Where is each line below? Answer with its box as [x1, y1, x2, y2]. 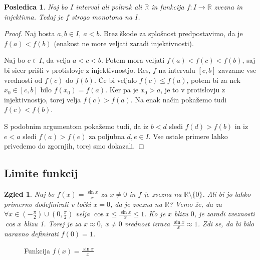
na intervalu [158, 64, 195, 75]
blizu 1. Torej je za [24, 218, 82, 229]
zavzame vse [218, 64, 256, 75]
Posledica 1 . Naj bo [4, 2, 68, 12]
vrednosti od [4, 74, 43, 85]
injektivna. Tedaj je [4, 11, 64, 22]
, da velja [42, 55, 71, 65]
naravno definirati [4, 228, 59, 239]
